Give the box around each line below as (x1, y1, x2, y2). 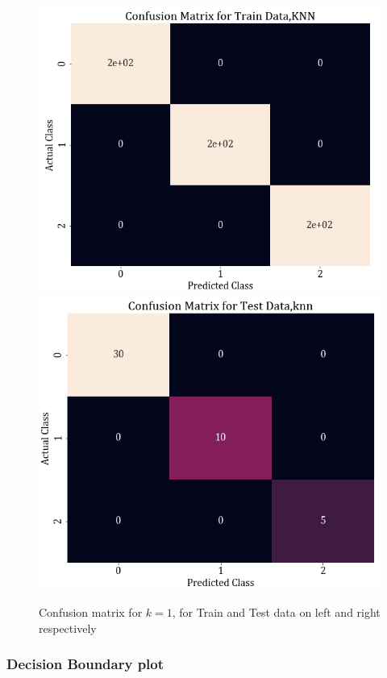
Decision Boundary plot (6, 654, 164, 674)
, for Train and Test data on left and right (172, 604, 381, 621)
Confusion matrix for (39, 604, 143, 621)
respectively (39, 619, 97, 636)
